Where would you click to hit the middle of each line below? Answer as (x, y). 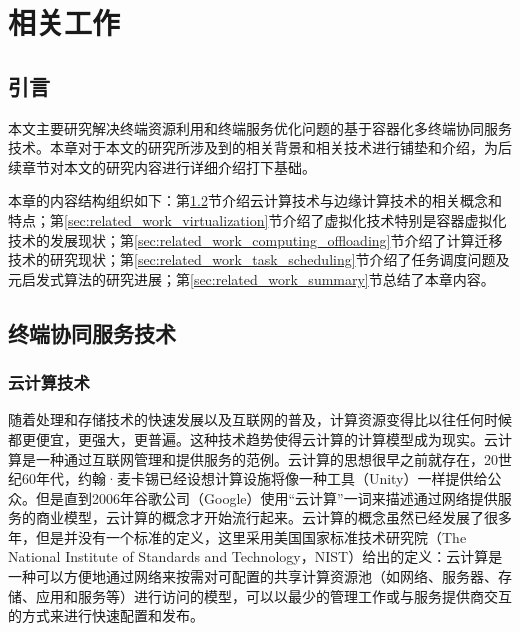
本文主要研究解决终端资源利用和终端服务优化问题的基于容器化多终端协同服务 (260, 127)
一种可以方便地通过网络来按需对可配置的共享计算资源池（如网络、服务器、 (253, 576)
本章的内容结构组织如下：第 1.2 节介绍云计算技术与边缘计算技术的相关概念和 (255, 200)
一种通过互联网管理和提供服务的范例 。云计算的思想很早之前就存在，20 (266, 458)
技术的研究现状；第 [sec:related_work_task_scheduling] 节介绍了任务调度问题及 (259, 259)
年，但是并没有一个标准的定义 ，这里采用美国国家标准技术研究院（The (237, 536)
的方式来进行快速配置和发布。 (106, 615)
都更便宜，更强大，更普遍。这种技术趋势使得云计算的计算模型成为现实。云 (253, 438)
